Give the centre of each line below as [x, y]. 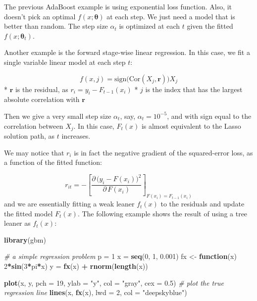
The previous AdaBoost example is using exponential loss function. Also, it [118, 6]
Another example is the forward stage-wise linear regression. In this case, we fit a [127, 52]
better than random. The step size [56, 26]
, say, [128, 116]
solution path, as [29, 136]
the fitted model [28, 213]
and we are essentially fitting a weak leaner [69, 204]
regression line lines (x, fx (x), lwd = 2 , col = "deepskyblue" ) [96, 292]
